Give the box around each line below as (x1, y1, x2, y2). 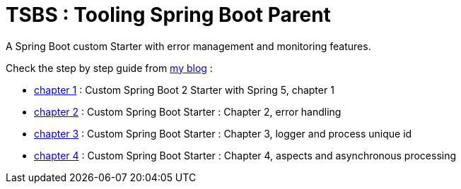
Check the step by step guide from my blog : (6, 61, 213, 74)
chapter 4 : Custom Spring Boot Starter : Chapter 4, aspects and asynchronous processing (34, 149, 457, 161)
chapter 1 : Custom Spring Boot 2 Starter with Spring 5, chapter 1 (34, 83, 334, 96)
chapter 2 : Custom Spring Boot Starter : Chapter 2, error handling (34, 105, 342, 118)
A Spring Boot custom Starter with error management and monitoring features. (6, 39, 371, 52)
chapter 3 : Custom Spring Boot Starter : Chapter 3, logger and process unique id (34, 127, 412, 140)
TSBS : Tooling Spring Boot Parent (6, 3, 331, 27)
